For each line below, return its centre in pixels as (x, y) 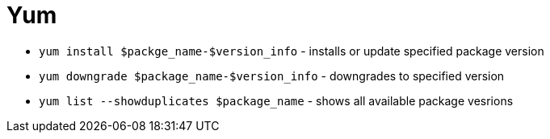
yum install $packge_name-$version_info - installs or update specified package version (292, 51)
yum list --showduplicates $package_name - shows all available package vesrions (276, 100)
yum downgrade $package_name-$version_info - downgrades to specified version (272, 76)
